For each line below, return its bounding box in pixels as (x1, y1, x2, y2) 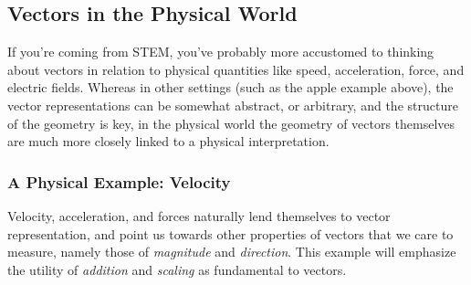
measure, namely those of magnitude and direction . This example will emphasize (7, 242, 456, 261)
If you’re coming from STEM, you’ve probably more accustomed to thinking (7, 42, 434, 61)
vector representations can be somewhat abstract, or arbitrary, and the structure (7, 95, 458, 114)
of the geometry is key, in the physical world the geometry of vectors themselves (7, 113, 455, 132)
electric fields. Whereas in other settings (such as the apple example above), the (7, 78, 454, 97)
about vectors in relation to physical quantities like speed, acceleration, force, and (7, 59, 465, 79)
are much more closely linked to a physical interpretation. (7, 132, 330, 151)
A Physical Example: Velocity (7, 170, 231, 193)
